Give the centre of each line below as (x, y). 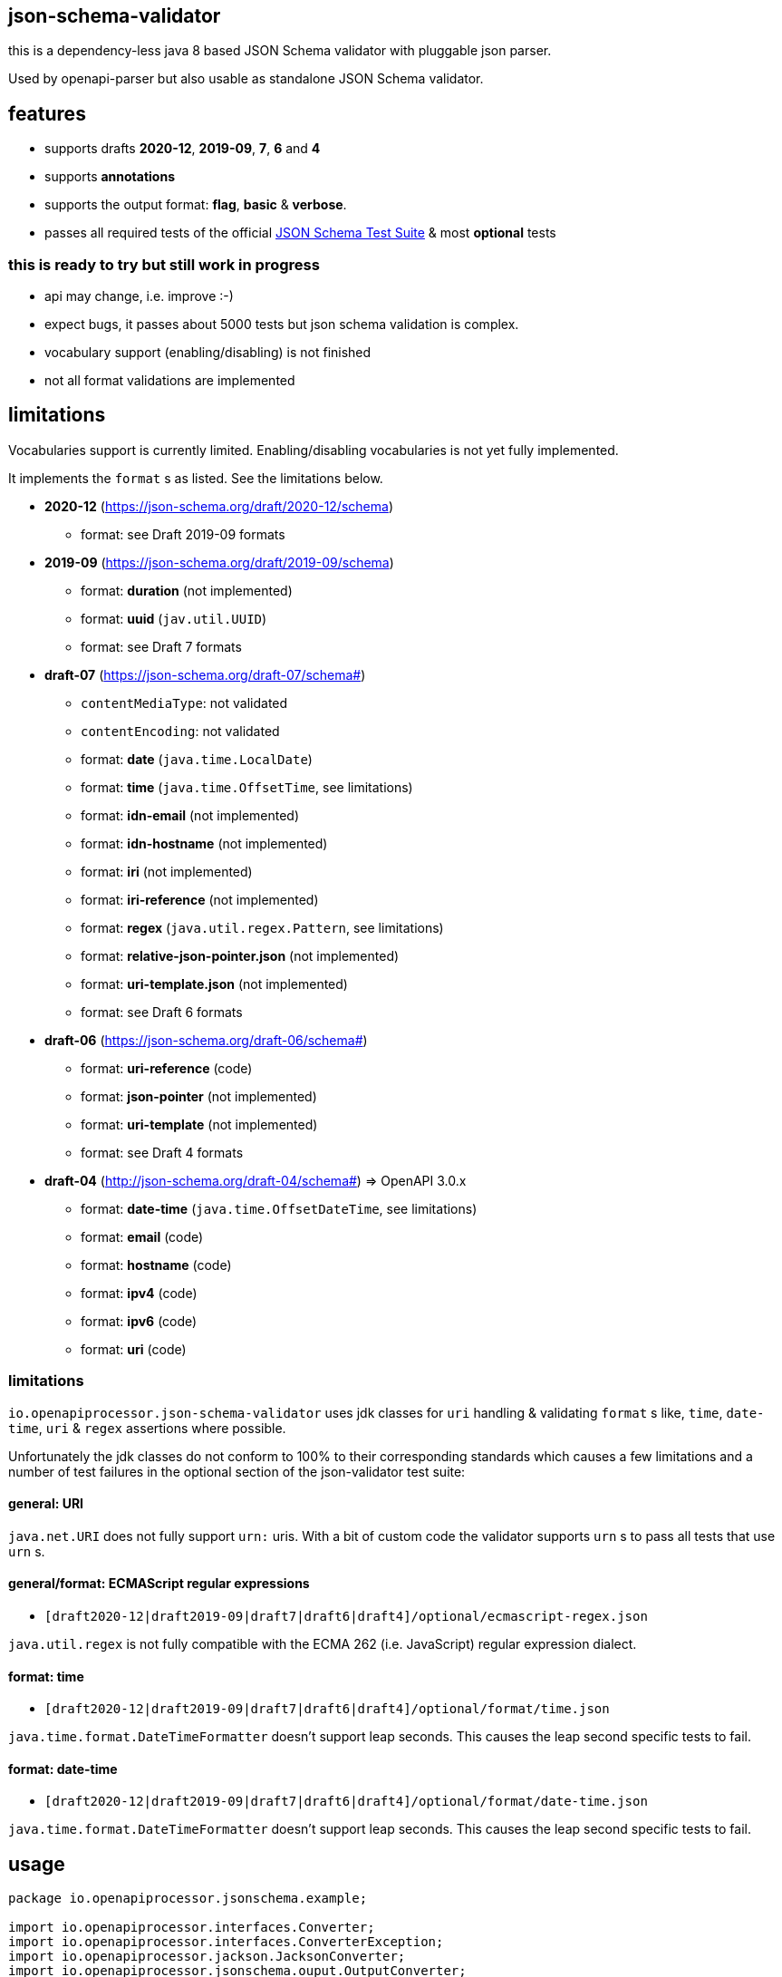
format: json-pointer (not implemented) (199, 1096)
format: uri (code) (134, 1349)
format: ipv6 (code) (139, 1321)
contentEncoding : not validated (180, 731)
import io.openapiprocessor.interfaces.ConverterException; (226, 1942)
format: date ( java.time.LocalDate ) (197, 759)
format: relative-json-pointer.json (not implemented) (240, 955)
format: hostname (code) (156, 1265)
